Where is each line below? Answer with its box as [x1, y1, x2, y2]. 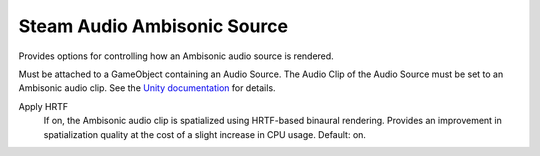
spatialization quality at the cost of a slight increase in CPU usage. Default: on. [43, 128, 367, 140]
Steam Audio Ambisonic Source [18, 15, 289, 37]
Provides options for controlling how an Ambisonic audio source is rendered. [18, 50, 334, 62]
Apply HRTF [18, 100, 69, 112]
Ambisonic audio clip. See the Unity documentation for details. [18, 82, 276, 94]
